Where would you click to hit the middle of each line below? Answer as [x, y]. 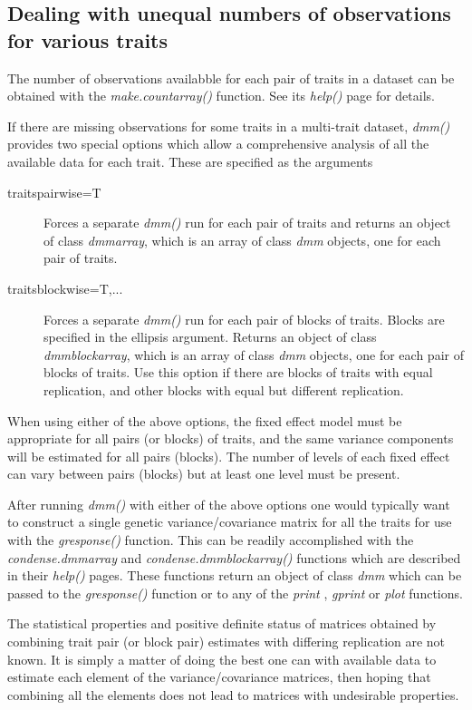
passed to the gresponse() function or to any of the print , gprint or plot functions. [235, 593]
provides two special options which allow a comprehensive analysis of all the [218, 144]
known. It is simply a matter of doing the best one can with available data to [222, 659]
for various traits [88, 39]
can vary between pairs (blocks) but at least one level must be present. [204, 474]
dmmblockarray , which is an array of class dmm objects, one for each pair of [254, 354]
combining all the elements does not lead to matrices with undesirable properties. [233, 694]
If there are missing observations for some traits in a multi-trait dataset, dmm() [229, 126]
